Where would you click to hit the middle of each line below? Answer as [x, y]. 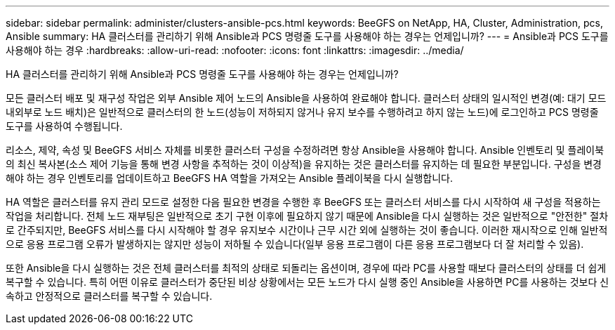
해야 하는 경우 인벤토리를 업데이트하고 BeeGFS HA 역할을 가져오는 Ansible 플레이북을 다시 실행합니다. [230, 178]
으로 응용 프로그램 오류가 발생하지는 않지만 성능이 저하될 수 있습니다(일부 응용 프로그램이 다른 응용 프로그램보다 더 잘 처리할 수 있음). [295, 244]
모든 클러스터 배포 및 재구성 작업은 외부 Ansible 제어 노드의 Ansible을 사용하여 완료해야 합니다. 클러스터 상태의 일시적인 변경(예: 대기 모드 [306, 98]
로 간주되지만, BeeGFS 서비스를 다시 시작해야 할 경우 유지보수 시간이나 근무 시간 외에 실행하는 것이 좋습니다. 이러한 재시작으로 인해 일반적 [307, 230]
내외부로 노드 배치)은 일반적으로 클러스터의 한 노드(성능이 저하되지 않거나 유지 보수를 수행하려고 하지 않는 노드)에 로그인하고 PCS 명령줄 [302, 112]
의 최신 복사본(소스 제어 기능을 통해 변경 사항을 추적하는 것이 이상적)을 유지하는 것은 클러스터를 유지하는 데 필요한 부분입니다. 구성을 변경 [304, 164]
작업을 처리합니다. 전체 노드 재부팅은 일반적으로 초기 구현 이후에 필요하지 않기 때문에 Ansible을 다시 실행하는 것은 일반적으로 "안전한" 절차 [307, 216]
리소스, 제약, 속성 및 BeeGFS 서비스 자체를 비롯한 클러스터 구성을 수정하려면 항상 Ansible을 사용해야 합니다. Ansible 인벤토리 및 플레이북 [305, 150]
